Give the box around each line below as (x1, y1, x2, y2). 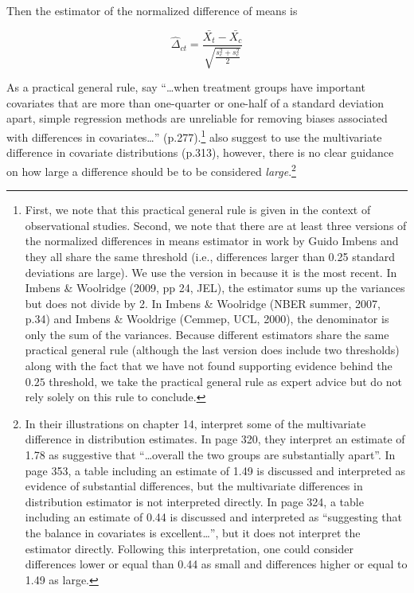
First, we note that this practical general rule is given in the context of (25, 201, 371, 218)
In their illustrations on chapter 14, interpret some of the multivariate (25, 415, 366, 431)
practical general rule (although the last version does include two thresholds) (25, 341, 400, 358)
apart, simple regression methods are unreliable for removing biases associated (6, 110, 388, 127)
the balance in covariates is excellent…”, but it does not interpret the (25, 525, 361, 541)
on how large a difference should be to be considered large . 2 (6, 160, 296, 179)
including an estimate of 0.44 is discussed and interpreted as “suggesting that (25, 509, 402, 525)
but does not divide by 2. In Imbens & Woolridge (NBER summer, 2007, (25, 295, 381, 311)
